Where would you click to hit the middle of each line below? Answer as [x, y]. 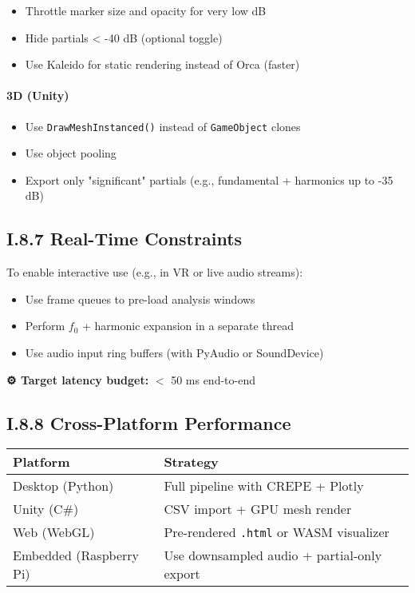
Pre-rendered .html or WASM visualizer [277, 532]
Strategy [191, 462]
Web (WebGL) [54, 532]
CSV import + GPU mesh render [258, 509]
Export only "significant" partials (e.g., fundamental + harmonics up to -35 [209, 179]
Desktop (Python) [63, 486]
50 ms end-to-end [213, 379]
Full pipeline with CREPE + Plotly [264, 486]
